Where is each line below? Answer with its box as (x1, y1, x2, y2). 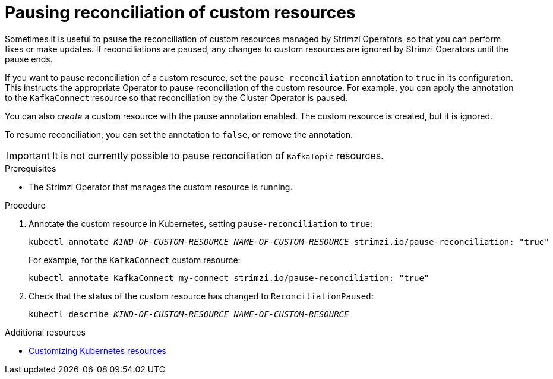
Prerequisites (5, 163, 56, 173)
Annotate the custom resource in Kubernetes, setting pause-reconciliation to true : (29, 218, 373, 229)
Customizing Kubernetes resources (29, 345, 166, 356)
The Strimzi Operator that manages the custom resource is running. (29, 181, 293, 192)
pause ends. (5, 53, 53, 64)
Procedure (5, 200, 46, 210)
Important (7, 149, 50, 162)
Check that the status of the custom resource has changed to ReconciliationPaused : (29, 290, 374, 301)
